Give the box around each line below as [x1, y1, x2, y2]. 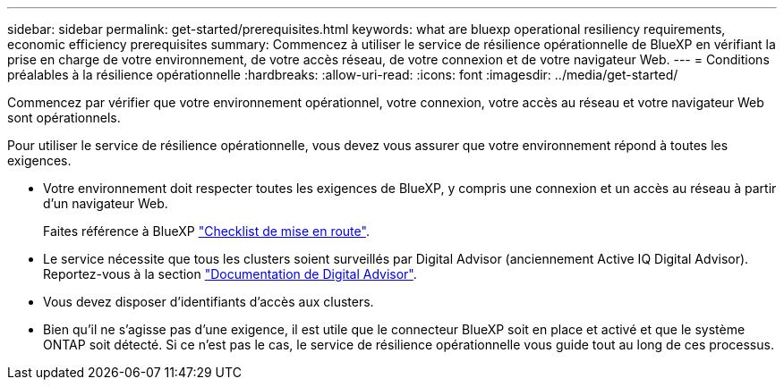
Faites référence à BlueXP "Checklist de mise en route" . [43, 223, 370, 239]
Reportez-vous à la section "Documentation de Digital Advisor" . [43, 266, 417, 282]
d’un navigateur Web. [43, 196, 168, 211]
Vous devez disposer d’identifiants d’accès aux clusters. [43, 294, 374, 309]
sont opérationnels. [7, 110, 121, 125]
